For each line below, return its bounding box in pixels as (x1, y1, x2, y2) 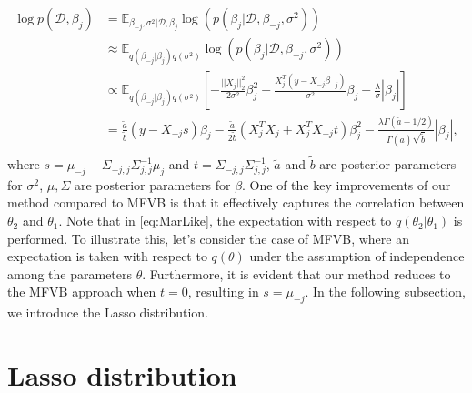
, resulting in (187, 282, 259, 301)
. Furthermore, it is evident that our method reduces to (142, 264, 451, 283)
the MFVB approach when (7, 282, 156, 301)
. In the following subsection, (305, 282, 466, 301)
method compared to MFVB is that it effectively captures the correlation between (7, 193, 465, 212)
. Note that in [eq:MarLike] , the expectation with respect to (58, 211, 392, 230)
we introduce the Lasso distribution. (7, 303, 209, 322)
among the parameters (7, 264, 133, 283)
